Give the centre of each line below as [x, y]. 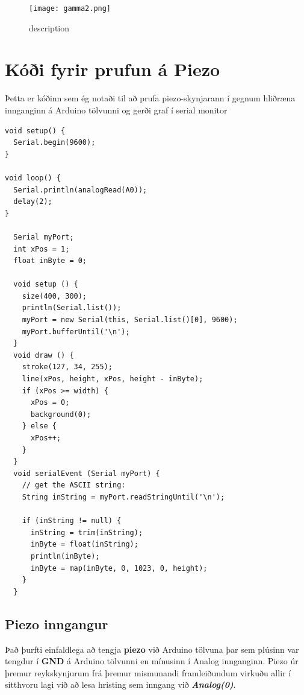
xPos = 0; [50, 403]
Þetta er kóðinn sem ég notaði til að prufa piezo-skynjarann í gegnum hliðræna [150, 98]
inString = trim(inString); [87, 532]
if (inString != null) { [72, 521]
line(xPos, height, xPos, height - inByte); [113, 379]
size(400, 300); [54, 296]
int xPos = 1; [42, 249]
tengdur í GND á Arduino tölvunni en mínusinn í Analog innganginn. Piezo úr [152, 661]
